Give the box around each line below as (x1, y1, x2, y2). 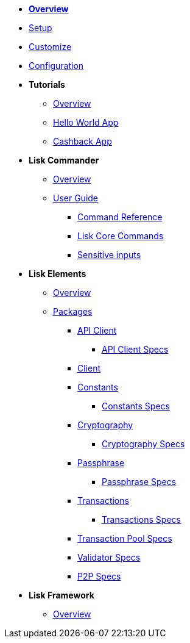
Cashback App (53, 136, 112, 146)
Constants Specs (102, 401, 170, 411)
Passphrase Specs (102, 476, 177, 487)
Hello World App (53, 117, 119, 128)
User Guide (53, 193, 99, 203)
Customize (29, 41, 72, 52)
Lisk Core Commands (77, 231, 164, 241)
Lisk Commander (29, 155, 99, 165)
